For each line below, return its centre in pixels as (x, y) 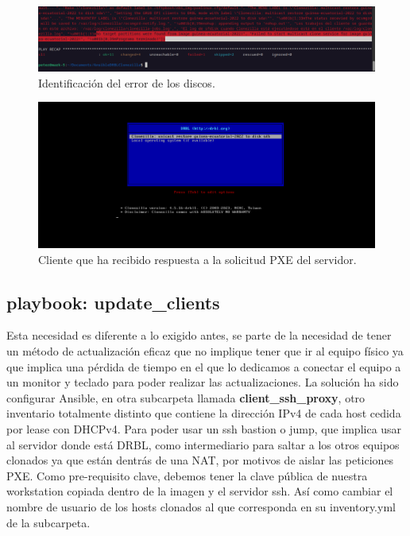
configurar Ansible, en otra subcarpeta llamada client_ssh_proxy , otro (186, 397)
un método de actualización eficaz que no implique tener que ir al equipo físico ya (205, 351)
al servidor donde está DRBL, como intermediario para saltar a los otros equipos (203, 444)
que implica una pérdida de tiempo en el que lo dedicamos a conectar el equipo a (204, 366)
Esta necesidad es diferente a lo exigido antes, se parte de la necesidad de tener (199, 335)
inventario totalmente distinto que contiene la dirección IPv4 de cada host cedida (204, 413)
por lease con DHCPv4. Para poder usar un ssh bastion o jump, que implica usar (204, 428)
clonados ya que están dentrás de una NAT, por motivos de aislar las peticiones (200, 460)
